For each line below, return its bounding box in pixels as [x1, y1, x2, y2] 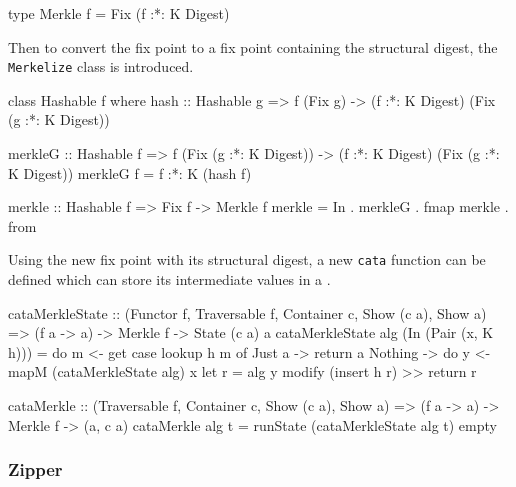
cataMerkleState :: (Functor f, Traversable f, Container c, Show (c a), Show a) [8, 302, 487, 323]
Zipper [8, 457, 63, 482]
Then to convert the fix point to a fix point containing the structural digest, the [8, 36, 498, 57]
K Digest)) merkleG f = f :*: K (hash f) [8, 162, 252, 183]
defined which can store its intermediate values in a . [8, 269, 331, 290]
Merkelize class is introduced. [8, 56, 194, 77]
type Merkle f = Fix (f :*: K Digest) [8, 3, 230, 23]
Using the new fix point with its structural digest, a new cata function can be [8, 249, 486, 270]
